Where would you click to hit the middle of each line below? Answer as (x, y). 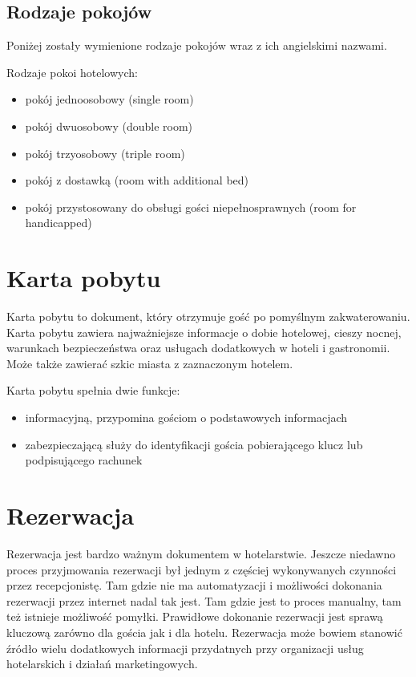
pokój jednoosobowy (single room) (109, 99)
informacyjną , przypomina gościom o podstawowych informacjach (186, 418)
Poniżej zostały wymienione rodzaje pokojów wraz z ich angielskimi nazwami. (197, 45)
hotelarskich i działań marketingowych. (102, 664)
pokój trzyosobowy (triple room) (105, 153)
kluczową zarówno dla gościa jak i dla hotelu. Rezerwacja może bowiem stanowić (204, 632)
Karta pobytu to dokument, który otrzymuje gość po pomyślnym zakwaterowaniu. (208, 316)
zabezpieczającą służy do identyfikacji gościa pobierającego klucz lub (194, 444)
